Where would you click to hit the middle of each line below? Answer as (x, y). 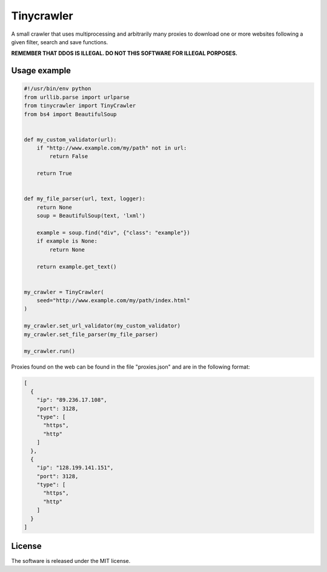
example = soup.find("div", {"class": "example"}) (113, 232)
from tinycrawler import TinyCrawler (80, 106)
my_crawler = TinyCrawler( (64, 292)
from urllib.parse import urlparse (77, 97)
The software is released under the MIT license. (71, 560)
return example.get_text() (77, 267)
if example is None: (67, 241)
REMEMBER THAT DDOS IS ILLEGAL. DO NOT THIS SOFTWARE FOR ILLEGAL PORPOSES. (124, 53)
